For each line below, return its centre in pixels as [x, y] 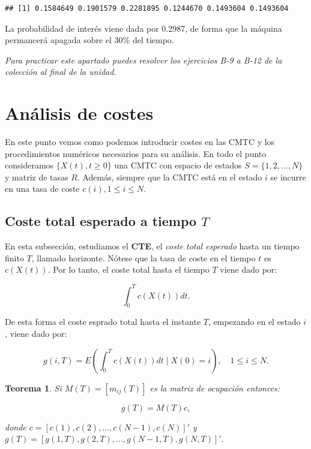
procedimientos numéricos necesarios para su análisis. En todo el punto [136, 153]
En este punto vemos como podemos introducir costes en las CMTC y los [140, 142]
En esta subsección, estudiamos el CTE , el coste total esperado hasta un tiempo [152, 246]
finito [14, 257]
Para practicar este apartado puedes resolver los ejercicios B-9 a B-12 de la [143, 60]
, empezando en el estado [254, 322]
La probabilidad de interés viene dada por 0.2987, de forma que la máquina [143, 28]
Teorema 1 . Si [33, 388]
